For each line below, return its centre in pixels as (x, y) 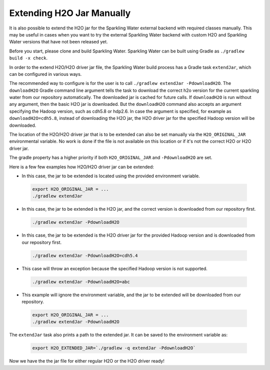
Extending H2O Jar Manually (70, 13)
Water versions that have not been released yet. (58, 42)
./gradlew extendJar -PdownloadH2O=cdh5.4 (85, 255)
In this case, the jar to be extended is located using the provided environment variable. (111, 176)
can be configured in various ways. (45, 74)
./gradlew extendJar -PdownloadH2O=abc (81, 282)
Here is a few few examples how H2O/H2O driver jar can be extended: (82, 167)
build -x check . (28, 58)
